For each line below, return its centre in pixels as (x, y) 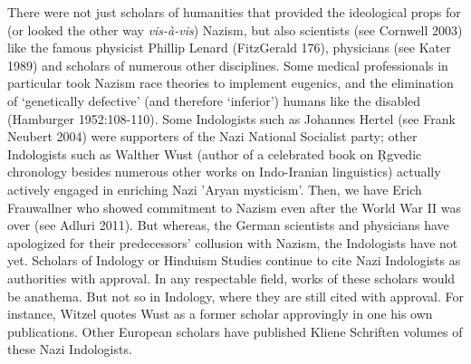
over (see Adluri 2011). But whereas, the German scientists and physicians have (228, 225)
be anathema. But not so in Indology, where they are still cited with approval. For (235, 296)
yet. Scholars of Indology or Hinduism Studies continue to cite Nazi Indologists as (234, 260)
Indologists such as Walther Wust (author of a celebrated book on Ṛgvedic (215, 153)
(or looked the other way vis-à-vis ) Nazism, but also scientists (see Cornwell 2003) (235, 29)
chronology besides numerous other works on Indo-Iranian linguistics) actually (224, 172)
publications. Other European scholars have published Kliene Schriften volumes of (235, 331)
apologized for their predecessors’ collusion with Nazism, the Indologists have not (233, 242)
